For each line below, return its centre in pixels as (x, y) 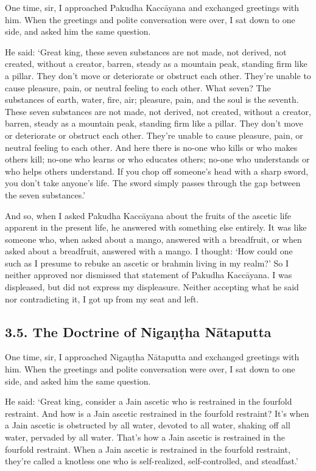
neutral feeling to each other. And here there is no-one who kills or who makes (151, 147)
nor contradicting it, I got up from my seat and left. (102, 298)
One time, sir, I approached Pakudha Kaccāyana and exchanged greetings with (152, 7)
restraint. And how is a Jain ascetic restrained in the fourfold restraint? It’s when (157, 413)
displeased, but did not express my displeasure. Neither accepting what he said (152, 287)
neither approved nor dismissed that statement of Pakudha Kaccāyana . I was (149, 275)
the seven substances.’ (45, 194)
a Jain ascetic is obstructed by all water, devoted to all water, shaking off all (148, 425)
